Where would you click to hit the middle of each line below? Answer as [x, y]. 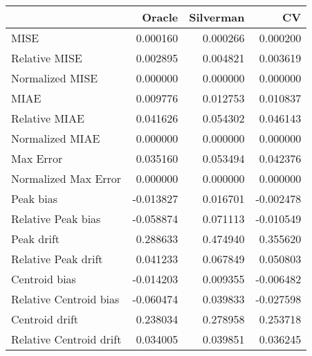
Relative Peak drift [57, 259]
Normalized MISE [55, 78]
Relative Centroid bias [65, 299]
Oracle [160, 17]
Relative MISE [47, 58]
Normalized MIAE [56, 138]
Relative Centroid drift [66, 339]
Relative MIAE [48, 118]
